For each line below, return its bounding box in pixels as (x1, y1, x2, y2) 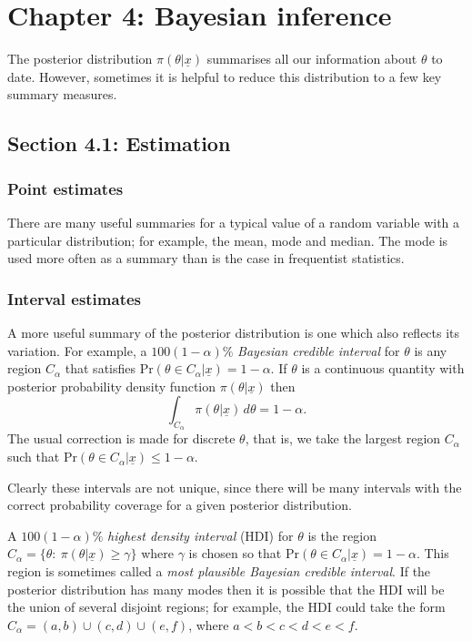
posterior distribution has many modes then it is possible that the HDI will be (7, 579, 445, 598)
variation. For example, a (7, 341, 147, 360)
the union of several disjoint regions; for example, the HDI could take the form (7, 597, 446, 616)
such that (7, 447, 60, 466)
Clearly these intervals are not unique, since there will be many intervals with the (7, 477, 462, 496)
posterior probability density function (7, 376, 216, 395)
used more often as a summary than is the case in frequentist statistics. (7, 249, 405, 268)
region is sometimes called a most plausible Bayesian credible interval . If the (7, 562, 431, 581)
